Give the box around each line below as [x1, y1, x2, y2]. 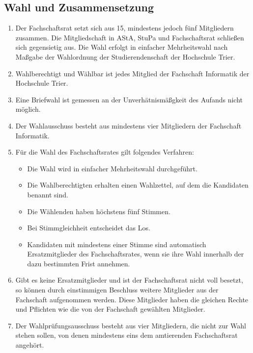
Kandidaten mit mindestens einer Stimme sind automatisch [27, 239, 206, 249]
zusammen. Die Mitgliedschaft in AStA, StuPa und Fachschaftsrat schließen [15, 32, 244, 42]
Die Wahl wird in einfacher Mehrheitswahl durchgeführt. [27, 163, 197, 173]
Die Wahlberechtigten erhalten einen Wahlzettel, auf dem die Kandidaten [27, 180, 249, 190]
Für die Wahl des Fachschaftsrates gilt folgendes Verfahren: [15, 147, 194, 157]
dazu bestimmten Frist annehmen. [27, 258, 130, 268]
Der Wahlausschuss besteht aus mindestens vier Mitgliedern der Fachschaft [15, 120, 242, 130]
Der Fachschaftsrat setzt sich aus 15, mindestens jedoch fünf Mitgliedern [15, 23, 234, 33]
